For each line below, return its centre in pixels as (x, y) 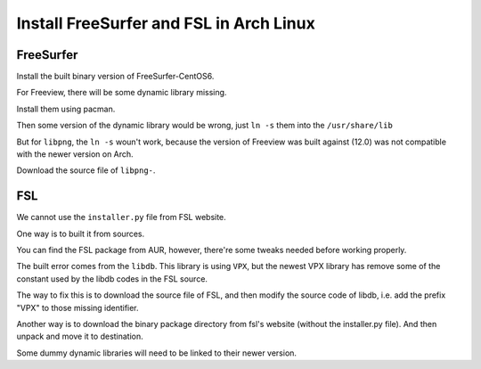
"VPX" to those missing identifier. (77, 307)
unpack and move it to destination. (80, 336)
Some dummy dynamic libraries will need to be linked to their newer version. (157, 353)
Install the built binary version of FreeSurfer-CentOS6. (115, 77)
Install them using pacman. (66, 109)
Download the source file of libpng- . (86, 170)
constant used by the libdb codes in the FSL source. (112, 279)
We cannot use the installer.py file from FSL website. (121, 217)
